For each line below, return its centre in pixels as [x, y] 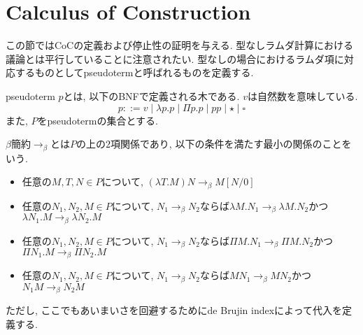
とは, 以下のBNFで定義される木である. [151, 95]
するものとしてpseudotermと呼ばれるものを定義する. [134, 72]
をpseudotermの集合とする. [98, 120]
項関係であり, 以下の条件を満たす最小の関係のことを [231, 144]
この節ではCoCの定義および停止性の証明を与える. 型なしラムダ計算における [179, 45]
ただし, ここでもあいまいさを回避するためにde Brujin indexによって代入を [174, 310]
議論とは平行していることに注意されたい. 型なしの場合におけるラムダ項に [175, 58]
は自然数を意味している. [302, 95]
